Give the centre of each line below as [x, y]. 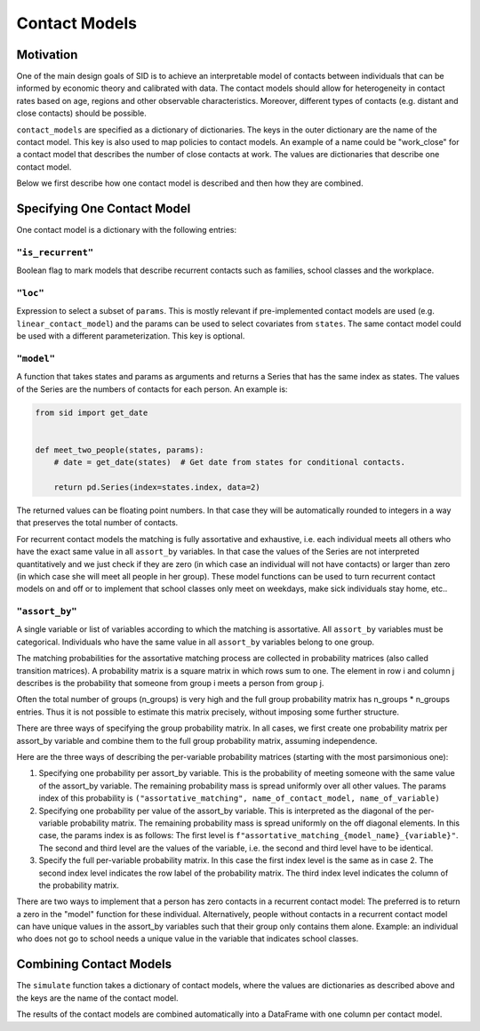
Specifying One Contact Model [104, 208]
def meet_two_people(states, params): [120, 450]
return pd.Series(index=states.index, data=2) [157, 488]
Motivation [47, 55]
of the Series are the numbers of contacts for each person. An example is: [152, 389]
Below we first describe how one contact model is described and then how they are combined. [190, 183]
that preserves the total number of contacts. [97, 523]
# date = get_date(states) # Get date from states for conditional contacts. [230, 463]
